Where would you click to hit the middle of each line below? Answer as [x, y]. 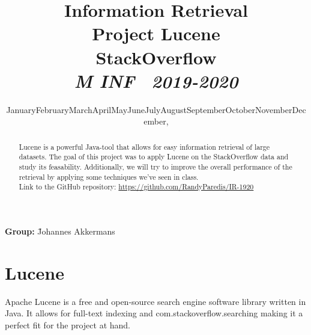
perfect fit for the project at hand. [68, 324]
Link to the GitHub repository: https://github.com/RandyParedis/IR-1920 [136, 187]
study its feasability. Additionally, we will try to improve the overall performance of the [155, 166]
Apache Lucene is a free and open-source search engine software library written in [155, 301]
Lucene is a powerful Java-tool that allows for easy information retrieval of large [144, 146]
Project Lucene [156, 33]
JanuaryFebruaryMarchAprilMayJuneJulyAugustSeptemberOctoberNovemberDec [156, 109]
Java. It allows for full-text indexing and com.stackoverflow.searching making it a [154, 313]
